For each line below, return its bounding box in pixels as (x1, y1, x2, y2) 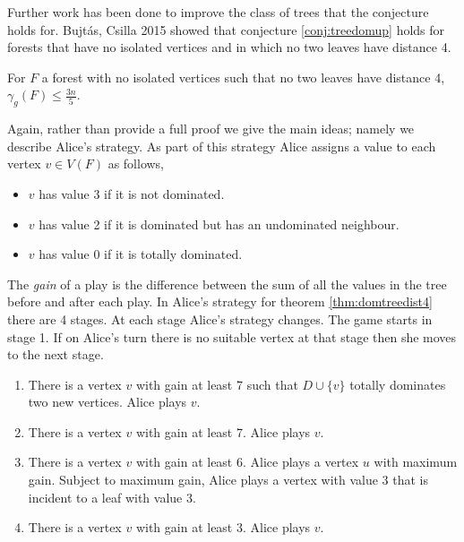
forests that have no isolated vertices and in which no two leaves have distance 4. (7, 38, 451, 56)
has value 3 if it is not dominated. (39, 184, 225, 202)
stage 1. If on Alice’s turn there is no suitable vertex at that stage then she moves (7, 327, 457, 346)
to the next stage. (7, 345, 104, 364)
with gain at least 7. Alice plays (135, 422, 311, 441)
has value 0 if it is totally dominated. (39, 245, 243, 263)
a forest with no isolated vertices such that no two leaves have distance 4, (41, 67, 445, 86)
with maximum (374, 452, 458, 471)
